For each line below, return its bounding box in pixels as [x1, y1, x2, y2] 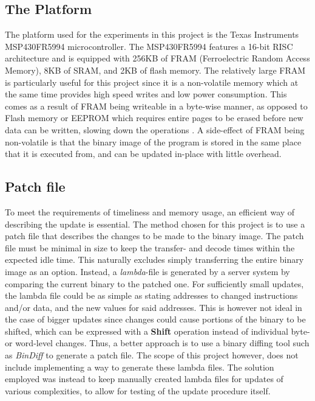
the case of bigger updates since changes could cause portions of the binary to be [5, 313, 306, 326]
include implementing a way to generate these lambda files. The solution [5, 360, 274, 373]
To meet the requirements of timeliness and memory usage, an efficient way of [5, 205, 295, 218]
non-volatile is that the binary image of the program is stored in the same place [5, 135, 302, 148]
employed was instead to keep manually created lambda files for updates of [5, 372, 283, 385]
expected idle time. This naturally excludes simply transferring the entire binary [5, 253, 304, 266]
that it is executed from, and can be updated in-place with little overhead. [5, 147, 282, 160]
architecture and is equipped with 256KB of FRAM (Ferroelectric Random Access [5, 52, 310, 65]
